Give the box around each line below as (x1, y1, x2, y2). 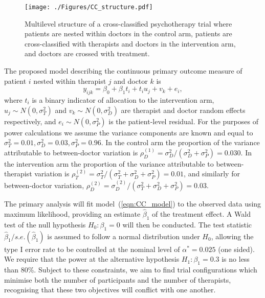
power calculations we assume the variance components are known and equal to (4, 127, 253, 137)
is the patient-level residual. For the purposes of (108, 116, 258, 126)
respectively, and (4, 116, 56, 126)
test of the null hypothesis (4, 219, 86, 230)
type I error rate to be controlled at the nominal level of (4, 243, 180, 254)
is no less (222, 254, 250, 264)
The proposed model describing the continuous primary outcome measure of (4, 65, 242, 76)
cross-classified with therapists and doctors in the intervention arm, (25, 38, 236, 49)
